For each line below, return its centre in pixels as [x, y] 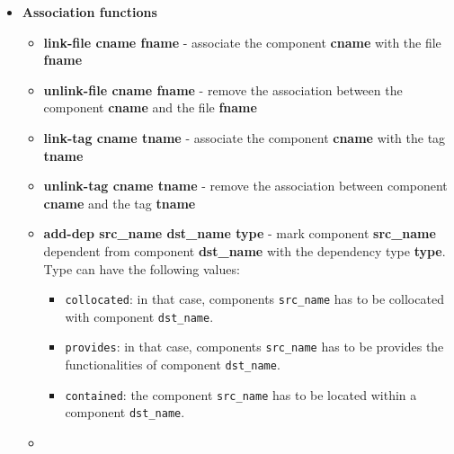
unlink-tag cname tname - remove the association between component [245, 186]
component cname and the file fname [150, 107]
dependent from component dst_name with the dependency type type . [245, 250]
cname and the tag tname [120, 203]
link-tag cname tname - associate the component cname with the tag [245, 137]
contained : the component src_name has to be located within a [241, 394]
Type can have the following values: [142, 268]
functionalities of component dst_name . [173, 365]
